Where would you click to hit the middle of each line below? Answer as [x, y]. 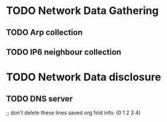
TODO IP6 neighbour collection [64, 52]
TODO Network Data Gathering [82, 11]
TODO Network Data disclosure [84, 77]
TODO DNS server [39, 98]
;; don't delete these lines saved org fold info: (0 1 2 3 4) [74, 113]
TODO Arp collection [44, 32]
